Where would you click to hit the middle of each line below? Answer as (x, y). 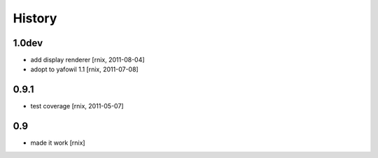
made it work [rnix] (58, 143)
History (35, 18)
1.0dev (28, 43)
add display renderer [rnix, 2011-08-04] (87, 60)
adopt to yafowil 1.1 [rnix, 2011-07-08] (85, 69)
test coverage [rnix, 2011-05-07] (77, 106)
